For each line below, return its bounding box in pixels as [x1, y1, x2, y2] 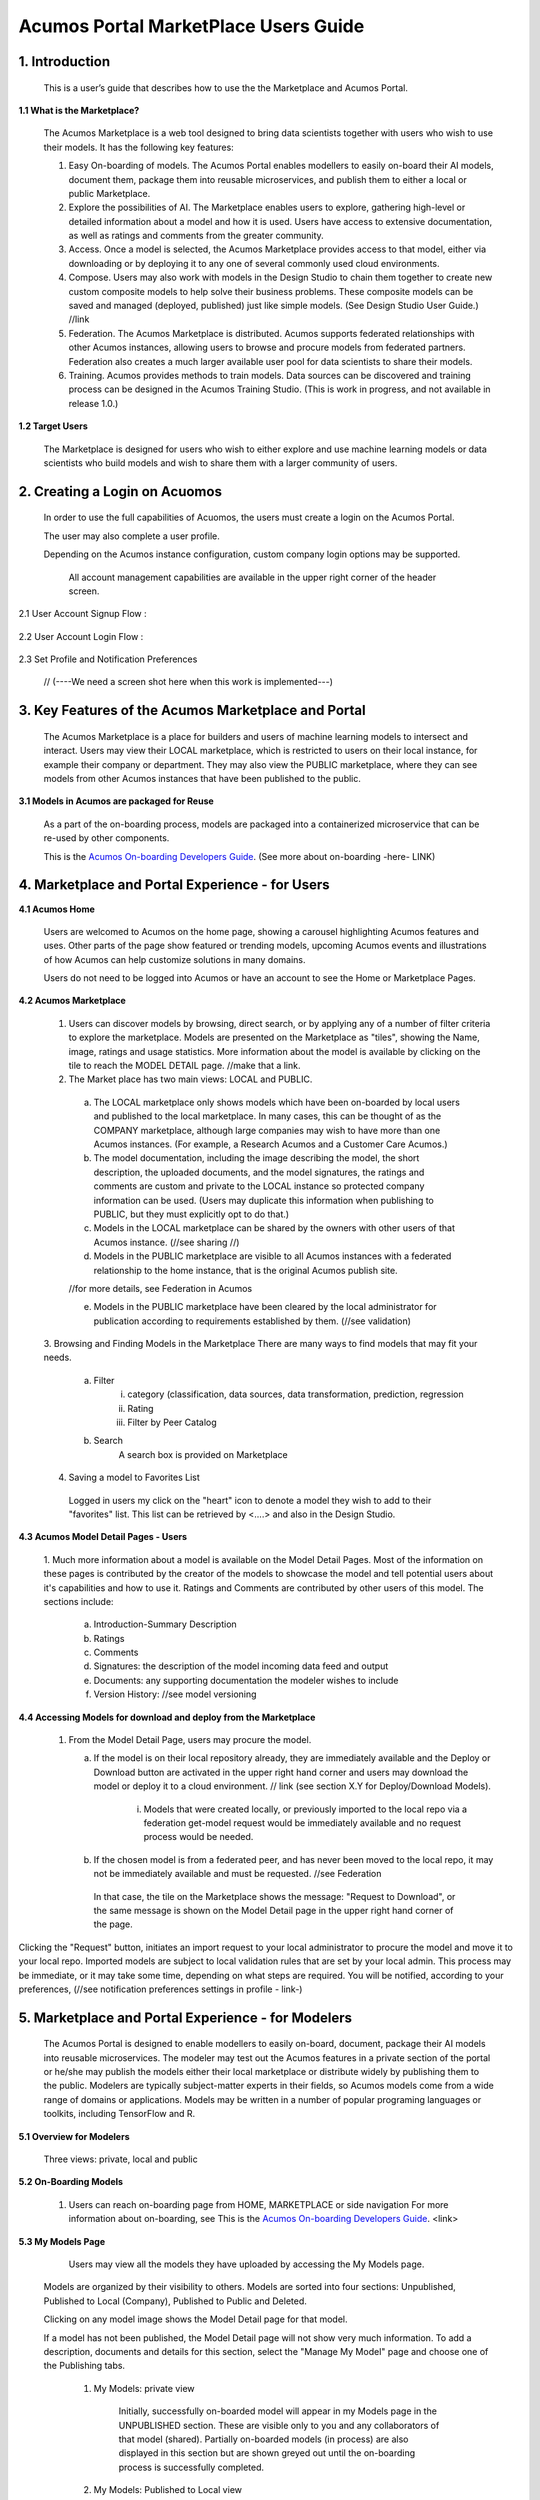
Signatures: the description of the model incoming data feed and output [93, 1660, 389, 1672]
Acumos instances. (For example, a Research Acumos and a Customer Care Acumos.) [93, 1138, 449, 1150]
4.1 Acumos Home [18, 903, 95, 915]
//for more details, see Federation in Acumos [68, 1282, 253, 1294]
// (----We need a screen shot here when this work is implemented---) [43, 676, 334, 688]
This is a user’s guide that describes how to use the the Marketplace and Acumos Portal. [43, 81, 409, 94]
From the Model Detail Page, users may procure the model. [68, 1734, 312, 1746]
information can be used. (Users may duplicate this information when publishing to [93, 1194, 435, 1206]
